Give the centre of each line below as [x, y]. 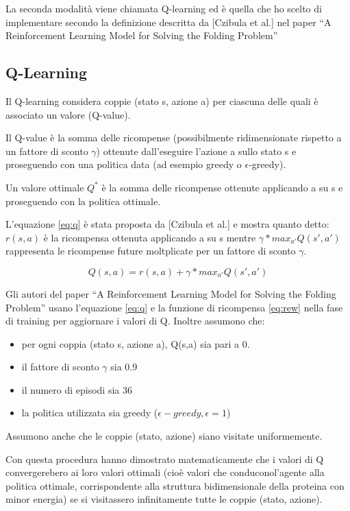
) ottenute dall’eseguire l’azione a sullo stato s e [196, 151]
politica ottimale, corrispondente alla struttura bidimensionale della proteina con [175, 485]
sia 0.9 [124, 367]
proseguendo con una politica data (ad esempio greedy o [124, 164]
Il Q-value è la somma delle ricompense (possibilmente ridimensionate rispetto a [174, 138]
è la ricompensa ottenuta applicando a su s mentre [150, 237]
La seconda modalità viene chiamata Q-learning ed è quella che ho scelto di [164, 8]
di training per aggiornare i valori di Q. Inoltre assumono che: [135, 321]
